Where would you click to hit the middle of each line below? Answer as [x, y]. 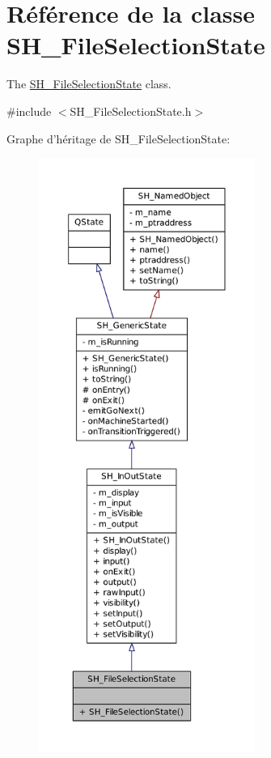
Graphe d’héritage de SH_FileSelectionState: [119, 138]
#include [29, 111]
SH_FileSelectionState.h [131, 111]
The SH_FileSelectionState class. [89, 84]
